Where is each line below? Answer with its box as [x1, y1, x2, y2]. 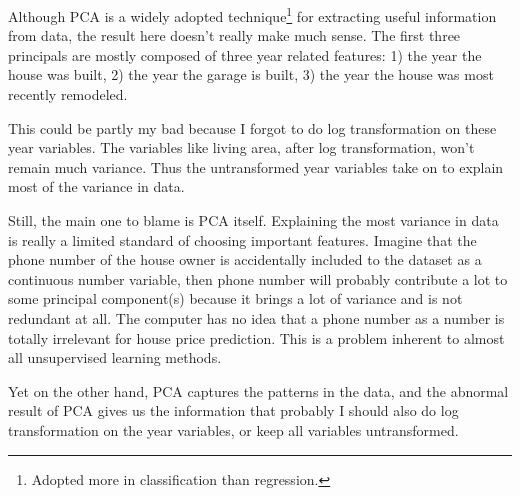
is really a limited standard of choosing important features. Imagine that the [8, 229, 477, 250]
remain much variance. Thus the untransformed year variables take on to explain [8, 156, 504, 177]
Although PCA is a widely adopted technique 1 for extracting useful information [8, 3, 497, 26]
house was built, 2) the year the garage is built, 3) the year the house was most [8, 64, 494, 85]
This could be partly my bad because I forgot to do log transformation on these [8, 117, 497, 138]
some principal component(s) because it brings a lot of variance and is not [8, 288, 463, 309]
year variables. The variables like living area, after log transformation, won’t [8, 137, 475, 158]
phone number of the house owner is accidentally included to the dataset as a [8, 249, 482, 270]
